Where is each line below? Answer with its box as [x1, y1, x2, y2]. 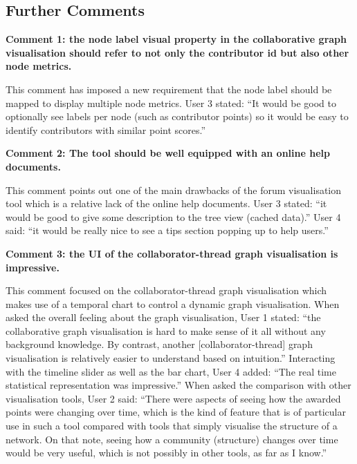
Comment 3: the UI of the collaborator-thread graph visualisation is [6, 246, 338, 260]
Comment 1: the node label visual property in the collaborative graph [6, 32, 347, 46]
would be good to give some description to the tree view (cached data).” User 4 [6, 209, 341, 224]
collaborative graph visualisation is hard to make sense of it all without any [6, 323, 326, 338]
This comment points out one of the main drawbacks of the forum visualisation [6, 182, 342, 197]
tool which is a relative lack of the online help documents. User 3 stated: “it [6, 196, 327, 211]
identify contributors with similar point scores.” [6, 122, 206, 137]
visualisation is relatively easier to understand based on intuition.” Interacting [6, 351, 336, 365]
